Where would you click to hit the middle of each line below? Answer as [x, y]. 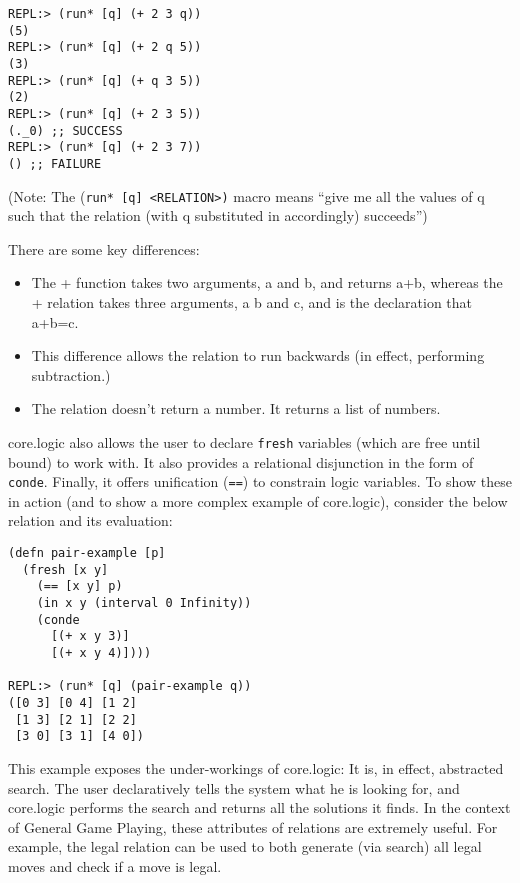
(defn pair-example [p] [87, 553]
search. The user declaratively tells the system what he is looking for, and [234, 787]
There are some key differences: [104, 248]
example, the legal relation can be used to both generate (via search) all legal [245, 846]
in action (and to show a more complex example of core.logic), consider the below [258, 500]
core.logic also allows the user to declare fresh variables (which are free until [244, 441]
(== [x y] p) [79, 586]
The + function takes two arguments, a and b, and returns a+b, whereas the [267, 282]
